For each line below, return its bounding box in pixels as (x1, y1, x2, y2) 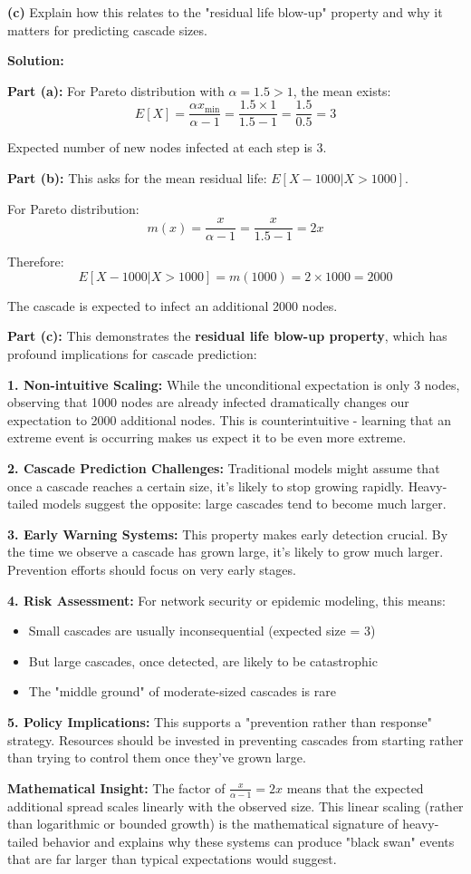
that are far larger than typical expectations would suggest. (7, 850, 337, 869)
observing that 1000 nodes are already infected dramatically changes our (7, 393, 409, 412)
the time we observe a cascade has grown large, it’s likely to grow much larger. (7, 542, 444, 561)
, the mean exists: (293, 81, 391, 100)
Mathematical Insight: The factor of (7, 778, 226, 797)
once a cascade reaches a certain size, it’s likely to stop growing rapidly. (7, 476, 404, 495)
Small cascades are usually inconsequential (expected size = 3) (28, 621, 376, 640)
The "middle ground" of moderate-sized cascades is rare (28, 682, 336, 701)
